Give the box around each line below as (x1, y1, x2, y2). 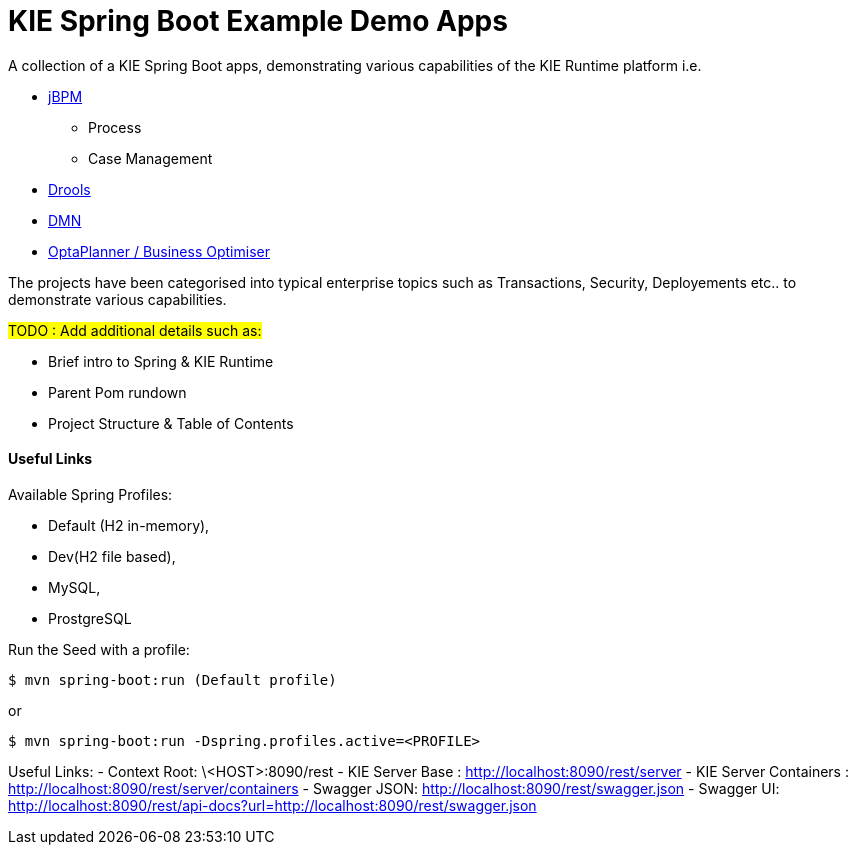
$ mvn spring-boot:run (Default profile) (8, 671, 337, 688)
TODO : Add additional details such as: (8, 321, 262, 339)
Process (88, 118, 142, 136)
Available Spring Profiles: (8, 485, 173, 503)
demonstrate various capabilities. (8, 290, 227, 308)
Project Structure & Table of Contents (48, 414, 294, 432)
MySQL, (48, 578, 101, 596)
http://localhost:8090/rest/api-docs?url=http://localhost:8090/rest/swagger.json (8, 796, 537, 814)
